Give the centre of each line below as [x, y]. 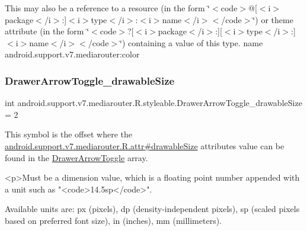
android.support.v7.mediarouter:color [72, 54]
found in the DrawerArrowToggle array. [76, 157]
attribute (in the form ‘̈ [47, 31]
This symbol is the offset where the [68, 134]
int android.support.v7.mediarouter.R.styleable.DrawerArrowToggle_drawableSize [153, 103]
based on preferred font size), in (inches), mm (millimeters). [113, 220]
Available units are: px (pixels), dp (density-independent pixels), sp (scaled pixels [152, 209]
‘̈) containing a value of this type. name [191, 42]
